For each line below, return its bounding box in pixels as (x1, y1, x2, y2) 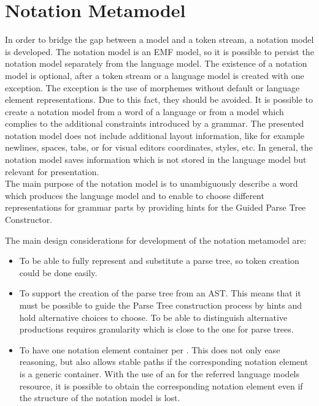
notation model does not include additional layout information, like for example (5, 129, 304, 141)
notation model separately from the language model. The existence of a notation (5, 57, 307, 70)
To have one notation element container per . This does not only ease (19, 343, 280, 356)
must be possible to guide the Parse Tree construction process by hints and (19, 299, 302, 311)
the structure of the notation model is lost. (19, 391, 180, 404)
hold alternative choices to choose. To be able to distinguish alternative (19, 310, 288, 323)
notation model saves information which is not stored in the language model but (5, 153, 307, 166)
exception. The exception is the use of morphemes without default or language (5, 81, 300, 94)
